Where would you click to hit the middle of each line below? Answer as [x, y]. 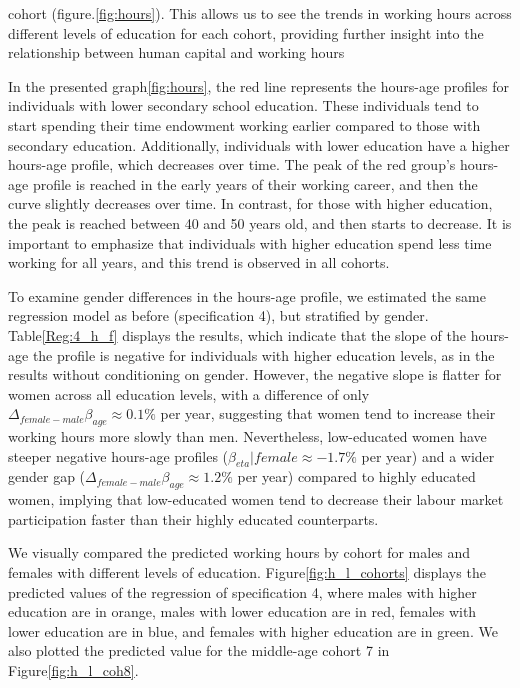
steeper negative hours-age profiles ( [118, 455]
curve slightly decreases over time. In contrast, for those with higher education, [250, 203]
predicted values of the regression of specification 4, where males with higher [242, 591]
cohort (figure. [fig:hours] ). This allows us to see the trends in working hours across [260, 13]
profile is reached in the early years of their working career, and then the [255, 183]
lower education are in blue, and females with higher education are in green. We [253, 630]
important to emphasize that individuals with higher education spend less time [250, 242]
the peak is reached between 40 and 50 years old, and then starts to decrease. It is [260, 222]
